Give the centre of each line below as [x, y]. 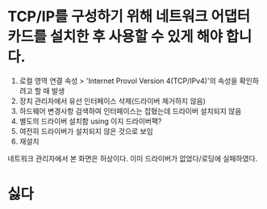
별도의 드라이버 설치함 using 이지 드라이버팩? [90, 121]
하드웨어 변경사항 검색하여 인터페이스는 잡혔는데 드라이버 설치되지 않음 [130, 111]
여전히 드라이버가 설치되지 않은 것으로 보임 [86, 131]
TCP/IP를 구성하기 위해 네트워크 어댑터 [129, 17]
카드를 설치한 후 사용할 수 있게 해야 [115, 37]
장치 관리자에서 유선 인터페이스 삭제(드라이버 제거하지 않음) [113, 101]
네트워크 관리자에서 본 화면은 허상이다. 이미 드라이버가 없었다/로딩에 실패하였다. [133, 158]
